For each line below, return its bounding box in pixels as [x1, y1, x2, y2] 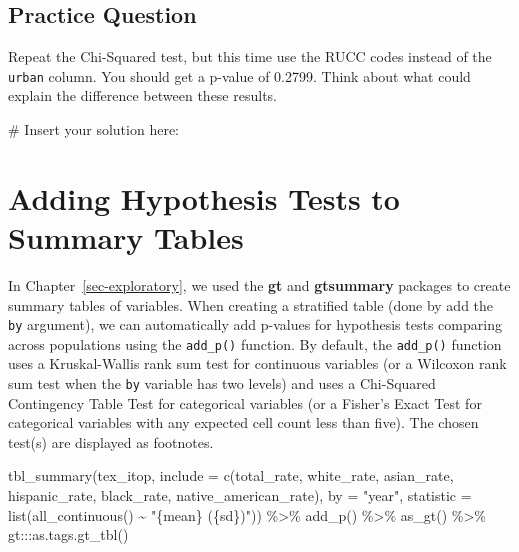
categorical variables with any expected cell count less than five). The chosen [8, 412, 479, 433]
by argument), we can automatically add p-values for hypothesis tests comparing [8, 314, 502, 335]
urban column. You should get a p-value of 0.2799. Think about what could [8, 65, 471, 86]
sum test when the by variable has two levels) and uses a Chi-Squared [8, 373, 436, 394]
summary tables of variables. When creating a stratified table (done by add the [8, 294, 494, 315]
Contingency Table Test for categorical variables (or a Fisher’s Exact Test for [8, 392, 482, 413]
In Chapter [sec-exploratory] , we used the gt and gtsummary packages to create [8, 274, 511, 295]
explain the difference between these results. [8, 85, 277, 106]
